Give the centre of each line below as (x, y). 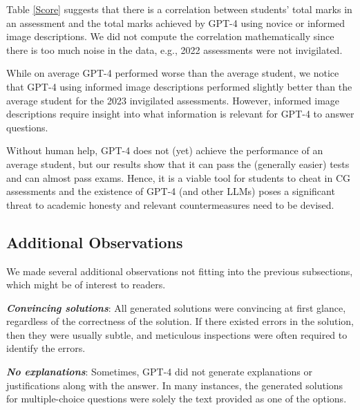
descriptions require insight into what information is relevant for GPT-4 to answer (180, 114)
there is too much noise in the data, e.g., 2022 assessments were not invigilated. (174, 49)
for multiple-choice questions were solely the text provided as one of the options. (177, 399)
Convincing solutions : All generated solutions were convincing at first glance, (176, 307)
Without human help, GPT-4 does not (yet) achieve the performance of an (165, 150)
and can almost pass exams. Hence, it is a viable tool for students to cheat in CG (179, 177)
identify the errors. (46, 348)
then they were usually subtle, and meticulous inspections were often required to (177, 334)
